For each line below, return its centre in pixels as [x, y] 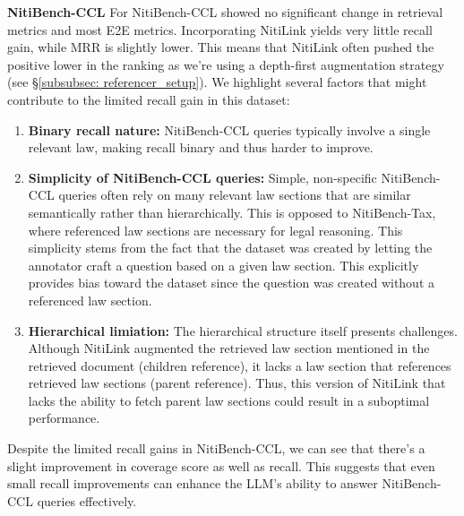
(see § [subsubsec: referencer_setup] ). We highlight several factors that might [217, 82]
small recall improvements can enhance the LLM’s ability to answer [193, 483]
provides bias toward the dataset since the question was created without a [232, 283]
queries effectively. [87, 500]
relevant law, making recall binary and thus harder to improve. [201, 147]
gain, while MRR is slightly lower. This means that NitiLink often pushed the [221, 47]
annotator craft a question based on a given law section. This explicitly [223, 265]
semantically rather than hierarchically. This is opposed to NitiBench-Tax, [232, 212]
